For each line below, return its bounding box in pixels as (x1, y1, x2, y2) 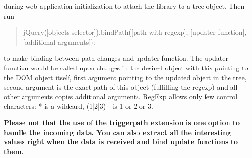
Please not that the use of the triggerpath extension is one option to (4, 117, 240, 127)
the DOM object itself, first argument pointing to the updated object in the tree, (4, 72, 247, 82)
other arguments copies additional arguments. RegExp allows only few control (4, 91, 238, 101)
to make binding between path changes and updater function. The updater (4, 53, 228, 63)
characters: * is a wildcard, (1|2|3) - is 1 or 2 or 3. (4, 101, 153, 111)
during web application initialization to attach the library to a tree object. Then (4, 1, 245, 11)
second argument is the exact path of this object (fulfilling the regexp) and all (4, 82, 238, 92)
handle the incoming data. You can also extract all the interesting (4, 127, 231, 137)
